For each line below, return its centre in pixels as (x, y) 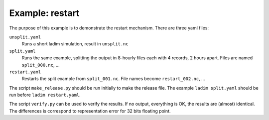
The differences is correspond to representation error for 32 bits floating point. (90, 111)
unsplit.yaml (25, 37)
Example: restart (44, 13)
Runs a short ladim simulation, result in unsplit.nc (75, 44)
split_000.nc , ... (41, 65)
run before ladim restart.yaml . (45, 95)
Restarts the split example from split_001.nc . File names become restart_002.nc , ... (113, 79)
